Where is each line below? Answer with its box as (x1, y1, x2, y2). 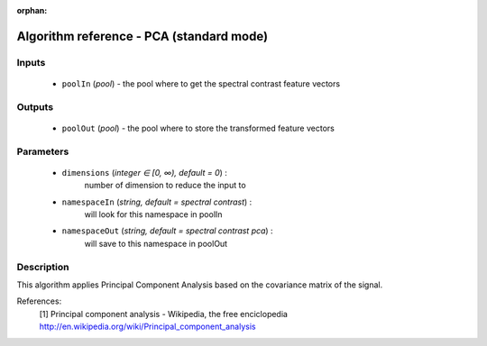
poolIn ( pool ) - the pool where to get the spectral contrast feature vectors (61, 77, 341, 89)
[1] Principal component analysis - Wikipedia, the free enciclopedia (39, 308, 289, 319)
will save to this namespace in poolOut (84, 238, 228, 249)
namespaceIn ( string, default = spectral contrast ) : (61, 196, 253, 207)
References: (16, 296, 62, 306)
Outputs (16, 100, 54, 113)
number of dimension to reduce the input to (84, 180, 247, 191)
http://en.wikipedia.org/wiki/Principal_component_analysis (39, 321, 256, 332)
